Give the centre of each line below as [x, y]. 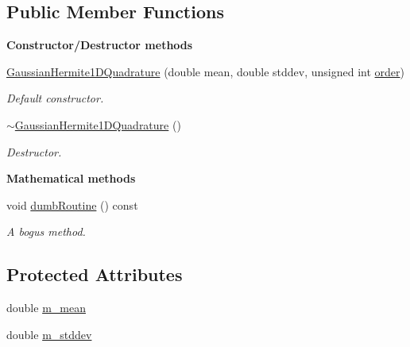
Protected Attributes [95, 274]
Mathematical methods [71, 178]
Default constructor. [55, 98]
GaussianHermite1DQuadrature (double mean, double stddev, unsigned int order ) [205, 71]
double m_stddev [49, 334]
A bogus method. [46, 231]
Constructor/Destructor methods [100, 45]
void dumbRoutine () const [72, 204]
